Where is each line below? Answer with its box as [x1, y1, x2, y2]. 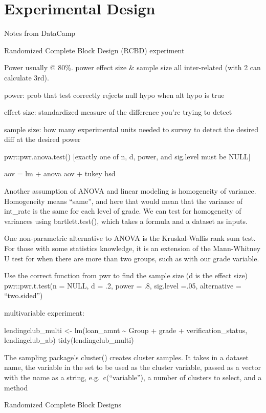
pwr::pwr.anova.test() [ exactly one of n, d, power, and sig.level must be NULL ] [4, 151, 251, 161]
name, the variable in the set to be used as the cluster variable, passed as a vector [4, 362, 261, 373]
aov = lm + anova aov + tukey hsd [4, 168, 116, 179]
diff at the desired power [4, 134, 81, 144]
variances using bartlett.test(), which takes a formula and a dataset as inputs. [4, 215, 248, 226]
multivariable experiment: [4, 307, 84, 318]
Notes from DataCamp [4, 28, 76, 38]
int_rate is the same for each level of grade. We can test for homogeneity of [4, 205, 241, 216]
